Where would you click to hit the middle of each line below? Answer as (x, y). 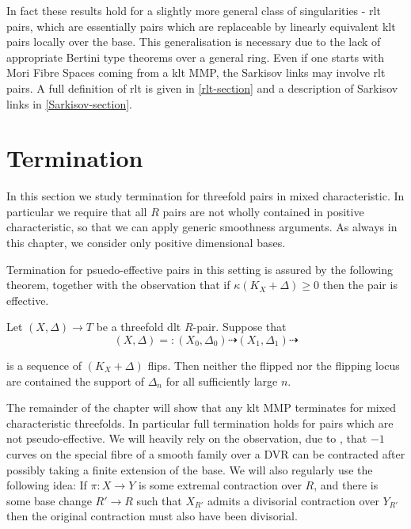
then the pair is (360, 285)
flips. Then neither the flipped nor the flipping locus (274, 365)
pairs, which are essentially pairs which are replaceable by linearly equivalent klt (201, 26)
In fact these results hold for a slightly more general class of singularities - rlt (194, 10)
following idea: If (47, 485)
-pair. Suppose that (240, 327)
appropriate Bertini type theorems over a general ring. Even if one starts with (195, 57)
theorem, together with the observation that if (118, 285)
